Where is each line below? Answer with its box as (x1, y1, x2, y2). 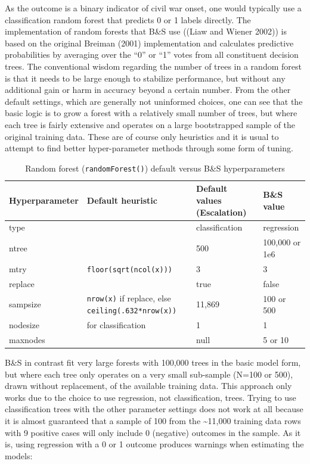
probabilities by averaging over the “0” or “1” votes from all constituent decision (5, 48, 299, 61)
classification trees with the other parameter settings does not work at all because (5, 403, 303, 415)
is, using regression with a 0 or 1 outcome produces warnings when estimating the (5, 438, 304, 450)
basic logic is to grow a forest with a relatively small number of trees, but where (5, 107, 297, 119)
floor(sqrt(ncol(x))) (86, 265, 172, 274)
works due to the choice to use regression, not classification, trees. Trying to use (5, 391, 296, 403)
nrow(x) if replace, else (86, 292, 171, 304)
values (196, 194, 222, 206)
